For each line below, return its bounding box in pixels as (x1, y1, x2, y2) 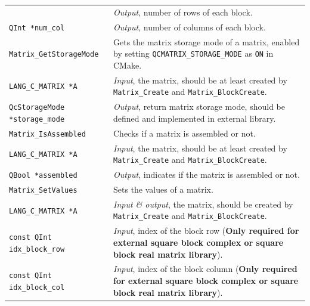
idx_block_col (9, 283, 65, 292)
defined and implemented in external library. (113, 112, 276, 124)
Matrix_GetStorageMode (9, 50, 99, 59)
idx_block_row (9, 245, 65, 254)
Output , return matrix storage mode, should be (113, 100, 285, 113)
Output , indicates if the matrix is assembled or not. (113, 168, 300, 181)
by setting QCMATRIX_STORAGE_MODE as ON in (113, 47, 274, 60)
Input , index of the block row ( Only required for (113, 224, 299, 237)
